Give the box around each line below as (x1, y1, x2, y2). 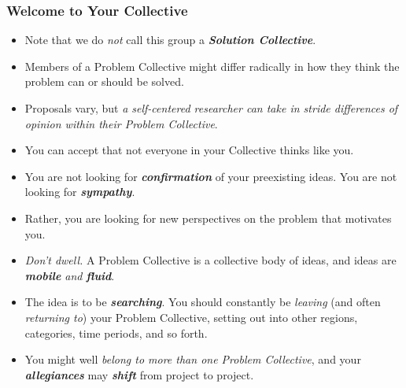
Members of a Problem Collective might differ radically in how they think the (24, 57, 400, 74)
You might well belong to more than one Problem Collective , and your (24, 351, 361, 368)
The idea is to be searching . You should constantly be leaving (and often (24, 294, 381, 310)
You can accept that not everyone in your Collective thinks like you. (24, 142, 354, 158)
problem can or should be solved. (24, 73, 184, 90)
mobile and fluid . (24, 267, 115, 283)
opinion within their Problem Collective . (24, 115, 218, 131)
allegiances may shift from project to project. (24, 366, 254, 382)
